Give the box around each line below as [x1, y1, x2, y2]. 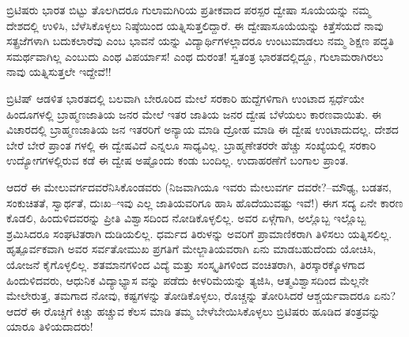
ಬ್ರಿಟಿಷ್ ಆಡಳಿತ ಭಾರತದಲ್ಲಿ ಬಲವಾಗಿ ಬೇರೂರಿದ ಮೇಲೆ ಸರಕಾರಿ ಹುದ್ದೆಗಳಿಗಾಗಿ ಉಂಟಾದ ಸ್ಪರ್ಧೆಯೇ [6, 89, 365, 106]
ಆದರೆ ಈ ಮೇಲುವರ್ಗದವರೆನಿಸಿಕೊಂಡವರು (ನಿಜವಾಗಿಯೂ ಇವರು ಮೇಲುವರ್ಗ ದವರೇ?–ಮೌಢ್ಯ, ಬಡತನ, [6, 178, 392, 195]
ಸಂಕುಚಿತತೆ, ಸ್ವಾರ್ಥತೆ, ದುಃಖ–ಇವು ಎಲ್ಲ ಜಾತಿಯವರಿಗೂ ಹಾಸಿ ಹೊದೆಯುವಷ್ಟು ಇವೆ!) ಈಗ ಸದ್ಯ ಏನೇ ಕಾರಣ [6, 194, 403, 210]
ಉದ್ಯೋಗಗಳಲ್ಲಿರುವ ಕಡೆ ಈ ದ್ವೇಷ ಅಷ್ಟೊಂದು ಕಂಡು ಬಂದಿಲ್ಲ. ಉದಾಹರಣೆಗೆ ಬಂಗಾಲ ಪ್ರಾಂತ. [6, 152, 349, 168]
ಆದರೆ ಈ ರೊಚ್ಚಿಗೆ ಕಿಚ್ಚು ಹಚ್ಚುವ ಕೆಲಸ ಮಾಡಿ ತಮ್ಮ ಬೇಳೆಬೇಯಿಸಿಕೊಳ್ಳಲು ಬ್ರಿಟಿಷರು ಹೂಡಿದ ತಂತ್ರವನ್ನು [6, 302, 381, 319]
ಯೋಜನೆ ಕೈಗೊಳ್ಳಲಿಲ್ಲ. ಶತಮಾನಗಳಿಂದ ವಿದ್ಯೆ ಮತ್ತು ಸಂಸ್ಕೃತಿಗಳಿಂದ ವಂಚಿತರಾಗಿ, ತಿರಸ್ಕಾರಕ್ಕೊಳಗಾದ [6, 256, 365, 272]
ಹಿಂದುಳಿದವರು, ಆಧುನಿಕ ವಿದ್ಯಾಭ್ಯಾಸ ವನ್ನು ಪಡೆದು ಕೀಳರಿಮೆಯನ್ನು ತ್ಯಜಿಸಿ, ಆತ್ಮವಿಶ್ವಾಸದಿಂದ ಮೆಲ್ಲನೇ [6, 271, 369, 288]
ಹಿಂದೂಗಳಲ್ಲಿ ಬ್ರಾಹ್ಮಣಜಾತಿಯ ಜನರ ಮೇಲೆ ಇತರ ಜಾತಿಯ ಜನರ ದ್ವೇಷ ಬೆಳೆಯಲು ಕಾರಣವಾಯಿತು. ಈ [6, 105, 381, 122]
